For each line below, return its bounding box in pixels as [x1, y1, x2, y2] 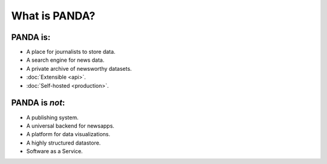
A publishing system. [26, 114, 79, 121]
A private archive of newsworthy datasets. [26, 65, 132, 72]
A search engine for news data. [26, 56, 105, 64]
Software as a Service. [26, 148, 83, 155]
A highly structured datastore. [26, 139, 101, 146]
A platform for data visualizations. [26, 131, 110, 138]
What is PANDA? [11, 9, 96, 22]
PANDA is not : [11, 97, 65, 108]
